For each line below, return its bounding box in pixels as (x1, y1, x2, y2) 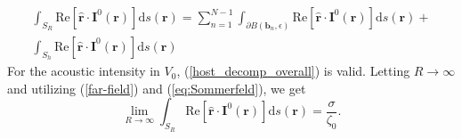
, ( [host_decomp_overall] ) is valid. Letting (176, 61, 410, 80)
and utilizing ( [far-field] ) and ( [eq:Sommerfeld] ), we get (7, 78, 306, 97)
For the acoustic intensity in (7, 61, 160, 80)
